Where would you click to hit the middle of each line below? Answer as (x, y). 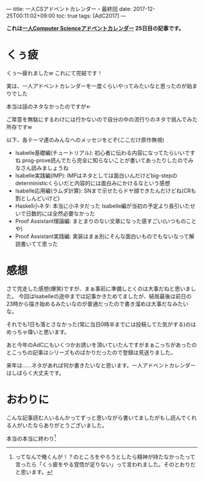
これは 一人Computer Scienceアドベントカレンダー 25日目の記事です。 (95, 28)
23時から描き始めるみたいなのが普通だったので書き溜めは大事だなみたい (97, 304)
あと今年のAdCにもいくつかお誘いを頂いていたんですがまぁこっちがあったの (102, 344)
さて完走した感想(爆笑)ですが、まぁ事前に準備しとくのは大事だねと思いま (99, 288)
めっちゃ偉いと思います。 (38, 332)
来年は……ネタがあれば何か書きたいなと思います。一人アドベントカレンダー (101, 365)
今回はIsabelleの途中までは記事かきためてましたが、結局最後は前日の (105, 296)
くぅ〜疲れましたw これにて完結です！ (55, 73)
